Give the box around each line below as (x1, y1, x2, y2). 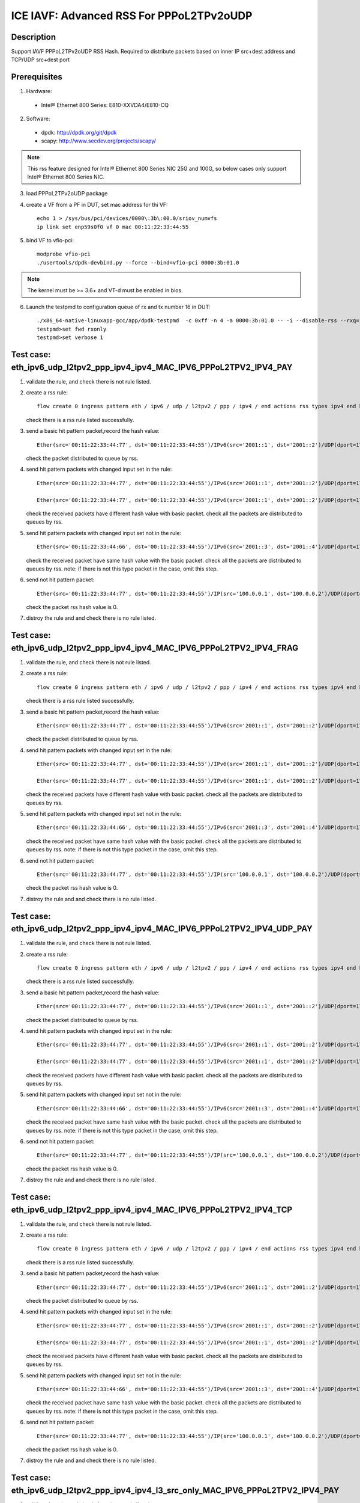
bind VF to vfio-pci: (26, 237, 74, 244)
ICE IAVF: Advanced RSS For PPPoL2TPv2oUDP (11, 9, 253, 22)
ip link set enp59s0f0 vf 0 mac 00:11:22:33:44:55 (37, 223, 189, 230)
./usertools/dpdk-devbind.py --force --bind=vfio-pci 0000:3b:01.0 (37, 259, 239, 266)
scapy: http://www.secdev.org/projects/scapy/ (41, 137, 156, 144)
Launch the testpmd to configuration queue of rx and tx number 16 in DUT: (26, 304, 211, 310)
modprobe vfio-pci (37, 251, 91, 258)
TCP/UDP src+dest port (11, 56, 70, 63)
